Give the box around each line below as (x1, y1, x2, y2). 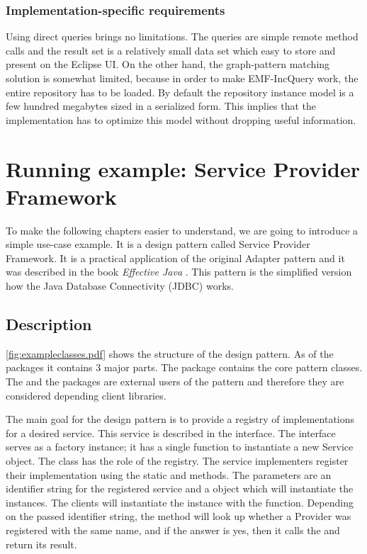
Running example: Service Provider (6, 154, 361, 183)
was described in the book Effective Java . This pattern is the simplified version (6, 264, 352, 279)
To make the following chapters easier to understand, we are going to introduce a (6, 222, 358, 237)
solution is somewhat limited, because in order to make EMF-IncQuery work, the (6, 71, 358, 85)
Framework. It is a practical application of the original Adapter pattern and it (6, 250, 345, 265)
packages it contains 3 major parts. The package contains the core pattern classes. (6, 360, 363, 375)
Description (6, 313, 92, 335)
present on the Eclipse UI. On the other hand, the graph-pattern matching (6, 57, 330, 72)
